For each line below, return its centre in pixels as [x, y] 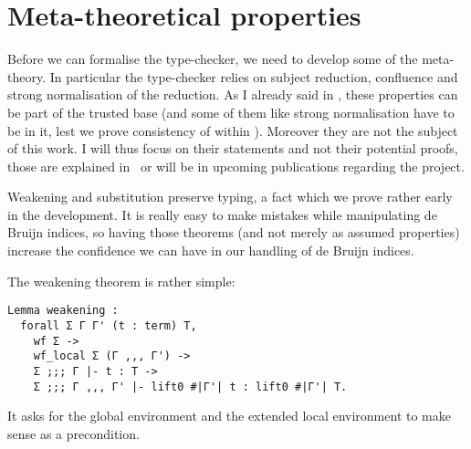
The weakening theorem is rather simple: [121, 281]
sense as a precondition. [73, 433]
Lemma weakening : [63, 311]
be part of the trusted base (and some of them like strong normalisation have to [231, 112]
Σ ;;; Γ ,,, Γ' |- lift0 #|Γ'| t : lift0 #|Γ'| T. [190, 386]
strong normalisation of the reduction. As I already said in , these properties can [233, 94]
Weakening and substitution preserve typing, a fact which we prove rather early [230, 197]
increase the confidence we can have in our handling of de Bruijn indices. [211, 251]
